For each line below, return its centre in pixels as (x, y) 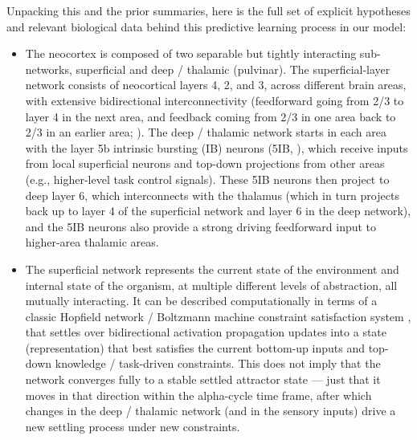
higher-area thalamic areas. (92, 242)
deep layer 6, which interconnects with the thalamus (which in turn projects (212, 195)
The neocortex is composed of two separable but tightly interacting (191, 53)
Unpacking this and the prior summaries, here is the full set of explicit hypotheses (208, 10)
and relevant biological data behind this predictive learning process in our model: (206, 26)
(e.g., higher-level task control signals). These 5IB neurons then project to (207, 179)
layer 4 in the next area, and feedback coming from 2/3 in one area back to (211, 116)
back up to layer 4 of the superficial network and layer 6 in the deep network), (218, 211)
